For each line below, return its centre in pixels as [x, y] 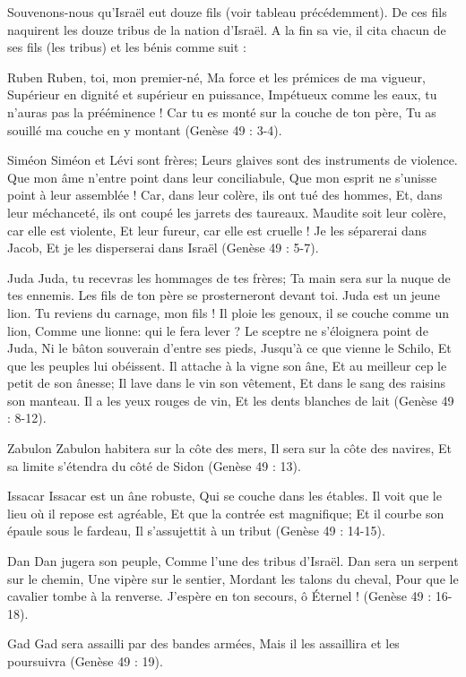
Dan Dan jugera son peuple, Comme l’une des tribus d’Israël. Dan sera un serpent [233, 561]
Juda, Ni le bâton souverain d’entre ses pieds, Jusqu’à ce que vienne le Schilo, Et [229, 348]
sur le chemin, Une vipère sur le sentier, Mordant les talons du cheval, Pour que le [233, 578]
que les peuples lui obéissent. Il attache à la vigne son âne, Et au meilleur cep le [227, 365]
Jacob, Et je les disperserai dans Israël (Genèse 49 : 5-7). [163, 248]
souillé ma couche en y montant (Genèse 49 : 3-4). [145, 129]
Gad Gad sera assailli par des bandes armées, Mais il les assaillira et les [203, 643]
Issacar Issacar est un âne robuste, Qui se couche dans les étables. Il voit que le [224, 496]
